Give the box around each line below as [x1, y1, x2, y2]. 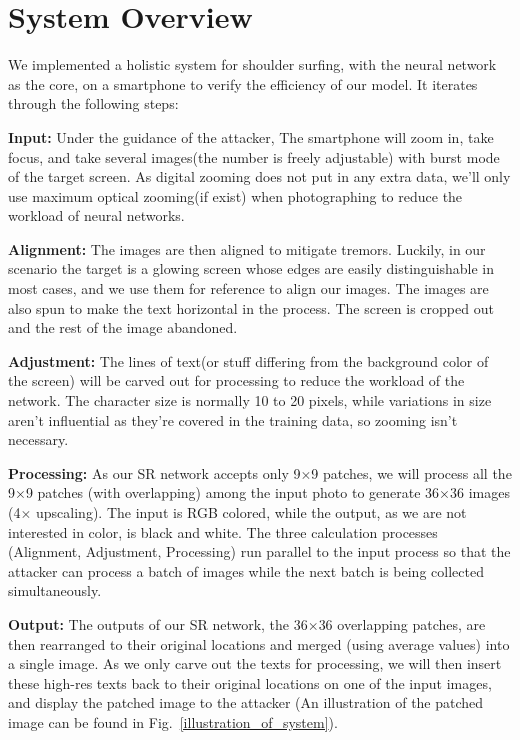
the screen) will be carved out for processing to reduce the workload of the [8, 370, 465, 391]
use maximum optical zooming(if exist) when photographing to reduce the [8, 185, 463, 206]
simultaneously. [8, 580, 102, 601]
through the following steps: [8, 93, 179, 114]
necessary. [8, 429, 69, 450]
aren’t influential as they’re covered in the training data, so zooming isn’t [8, 409, 458, 430]
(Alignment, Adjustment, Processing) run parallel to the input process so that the [8, 541, 511, 562]
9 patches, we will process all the [311, 462, 512, 483]
